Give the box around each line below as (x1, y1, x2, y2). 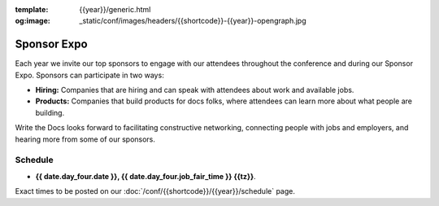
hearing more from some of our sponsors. (15, 134, 156, 144)
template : (15, 5, 49, 14)
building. (35, 107, 65, 117)
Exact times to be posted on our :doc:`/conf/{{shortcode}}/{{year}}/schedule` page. (15, 186, 296, 196)
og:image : (15, 16, 50, 26)
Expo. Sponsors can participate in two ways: (15, 70, 164, 80)
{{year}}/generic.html (79, 5, 151, 14)
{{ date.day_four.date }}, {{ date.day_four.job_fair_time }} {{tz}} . (35, 171, 256, 181)
